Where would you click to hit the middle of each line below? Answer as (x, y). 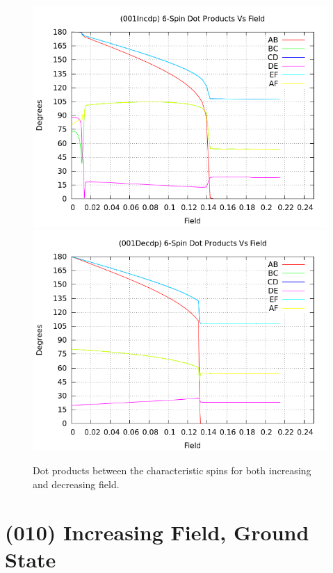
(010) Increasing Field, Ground (157, 532)
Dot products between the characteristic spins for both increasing (172, 470)
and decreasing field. (76, 484)
